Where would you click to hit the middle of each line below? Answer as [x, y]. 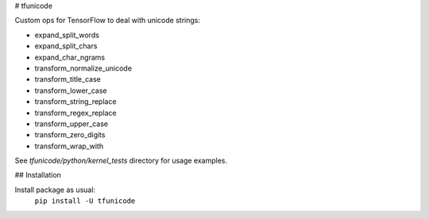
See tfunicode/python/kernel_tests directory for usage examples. [121, 161]
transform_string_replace [75, 102]
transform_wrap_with [69, 146]
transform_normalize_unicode [83, 68]
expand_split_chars [66, 46]
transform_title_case [68, 79]
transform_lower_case [71, 90]
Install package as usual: [55, 190]
